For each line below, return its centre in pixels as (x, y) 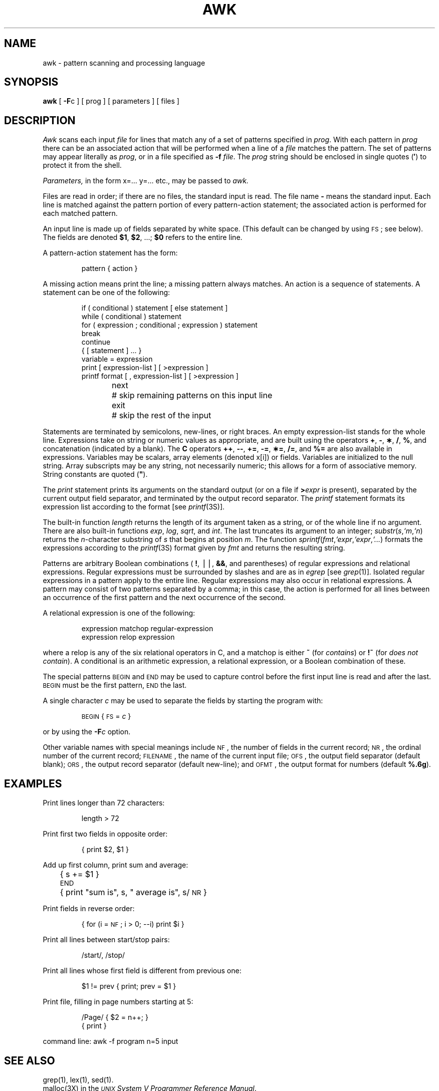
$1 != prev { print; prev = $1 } (129, 986)
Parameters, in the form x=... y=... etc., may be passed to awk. (146, 181)
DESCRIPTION (40, 120)
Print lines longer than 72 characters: (104, 803)
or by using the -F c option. (87, 732)
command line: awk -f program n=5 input (111, 1041)
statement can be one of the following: (106, 293)
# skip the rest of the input (162, 416)
